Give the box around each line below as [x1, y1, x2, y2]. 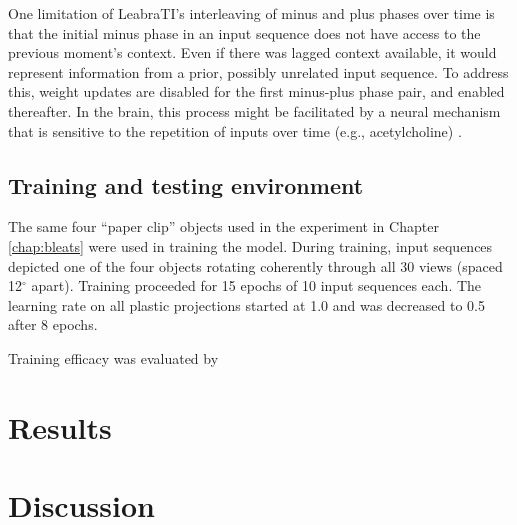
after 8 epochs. [8, 314, 98, 335]
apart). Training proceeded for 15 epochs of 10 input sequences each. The [31, 275, 482, 296]
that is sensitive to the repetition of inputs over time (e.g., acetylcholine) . [8, 120, 462, 141]
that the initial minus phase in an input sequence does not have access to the [8, 22, 481, 43]
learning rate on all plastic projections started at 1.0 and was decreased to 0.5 [8, 294, 485, 315]
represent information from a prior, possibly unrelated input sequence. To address [8, 61, 509, 82]
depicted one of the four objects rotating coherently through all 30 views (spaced [8, 255, 503, 276]
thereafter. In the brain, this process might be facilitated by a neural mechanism [8, 100, 501, 121]
